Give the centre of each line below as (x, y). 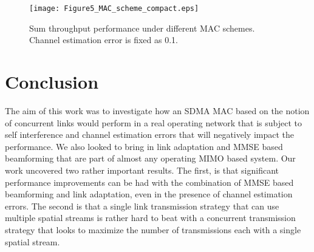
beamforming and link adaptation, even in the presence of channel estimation (149, 194)
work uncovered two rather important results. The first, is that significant (142, 170)
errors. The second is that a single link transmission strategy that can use (142, 206)
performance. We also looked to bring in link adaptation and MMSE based (144, 146)
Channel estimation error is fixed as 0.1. (104, 40)
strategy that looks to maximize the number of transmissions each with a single (153, 229)
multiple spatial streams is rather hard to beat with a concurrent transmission (150, 218)
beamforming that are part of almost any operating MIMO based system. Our (150, 158)
